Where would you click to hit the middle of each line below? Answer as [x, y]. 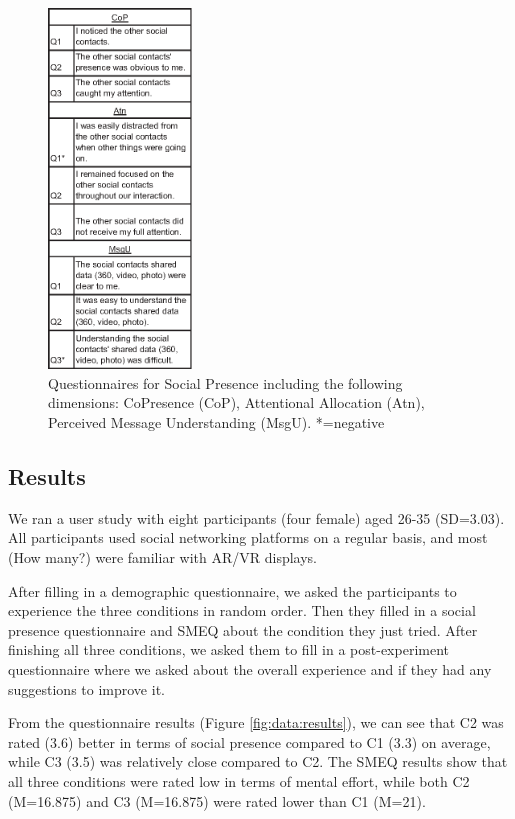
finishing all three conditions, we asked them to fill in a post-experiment [228, 649]
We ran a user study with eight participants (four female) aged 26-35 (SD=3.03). [256, 517]
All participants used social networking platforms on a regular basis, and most [248, 537]
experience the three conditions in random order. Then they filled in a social [242, 610]
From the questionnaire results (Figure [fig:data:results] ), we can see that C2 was [256, 722]
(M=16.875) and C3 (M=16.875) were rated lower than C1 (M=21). [217, 800]
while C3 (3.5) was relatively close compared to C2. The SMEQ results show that [258, 761]
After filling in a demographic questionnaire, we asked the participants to [232, 590]
